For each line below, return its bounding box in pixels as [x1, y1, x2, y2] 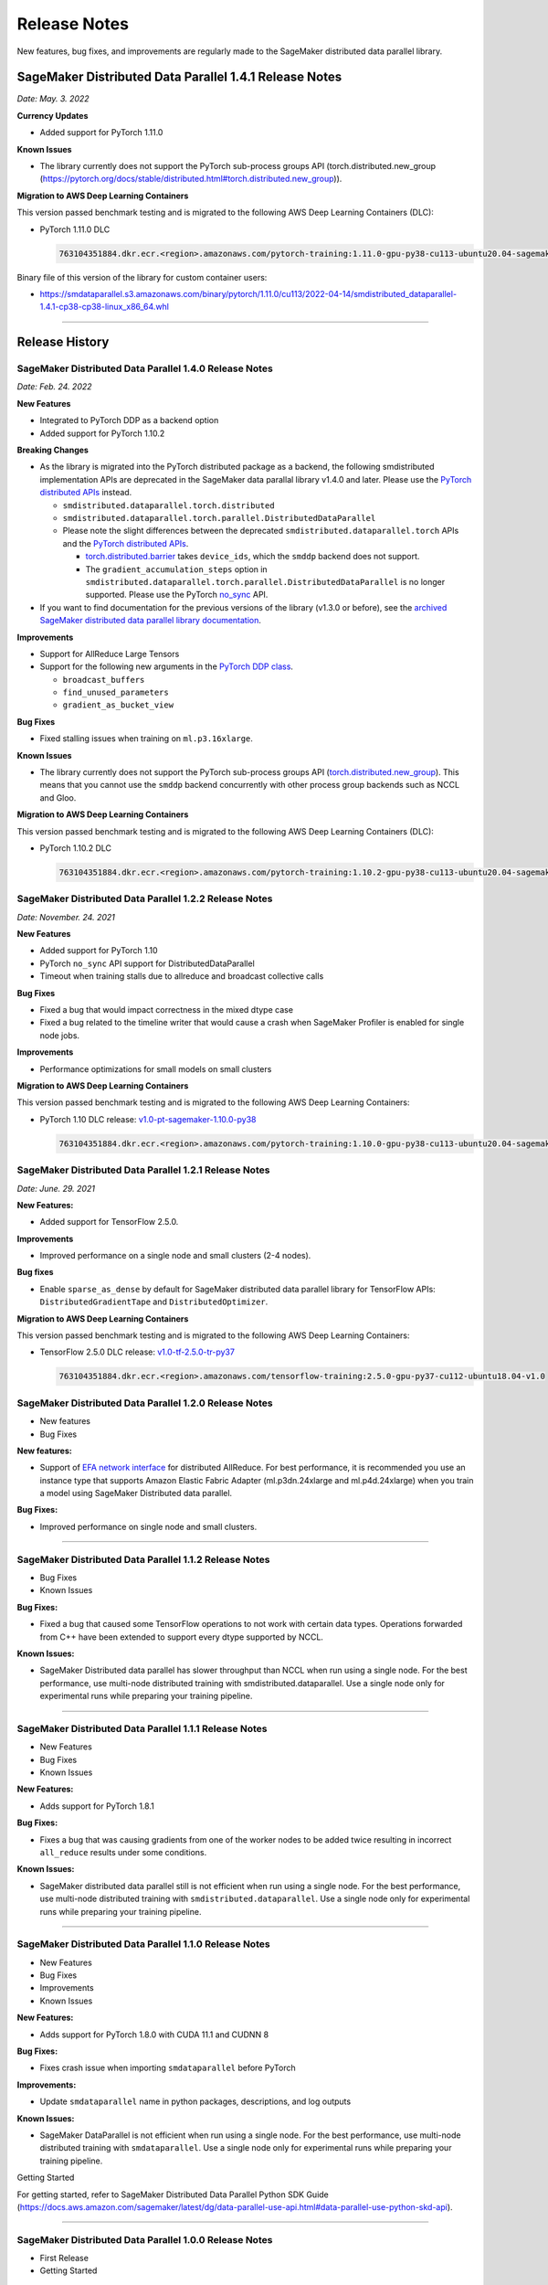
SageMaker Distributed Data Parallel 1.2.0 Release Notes [16, 1397, 273, 1409]
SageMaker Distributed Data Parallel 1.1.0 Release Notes [16, 1938, 270, 1950]
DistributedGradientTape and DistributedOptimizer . [39, 1296, 269, 1307]
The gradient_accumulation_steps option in [85, 563, 269, 575]
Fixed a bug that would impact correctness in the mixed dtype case [39, 1004, 294, 1015]
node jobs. [39, 1029, 80, 1041]
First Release [39, 2253, 89, 2264]
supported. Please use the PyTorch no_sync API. [85, 590, 269, 600]
